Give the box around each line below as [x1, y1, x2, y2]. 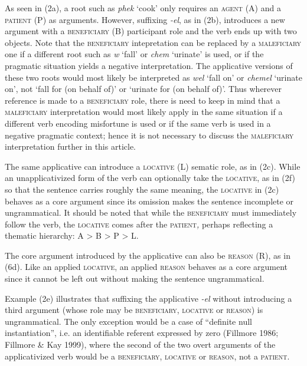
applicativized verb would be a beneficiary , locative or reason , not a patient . [5, 349, 290, 362]
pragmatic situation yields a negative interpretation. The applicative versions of [5, 59, 293, 71]
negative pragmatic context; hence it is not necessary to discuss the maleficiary [5, 128, 294, 141]
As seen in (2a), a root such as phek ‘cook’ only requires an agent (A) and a [5, 2, 281, 14]
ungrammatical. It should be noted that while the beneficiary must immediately [5, 206, 297, 219]
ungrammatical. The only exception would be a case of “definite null [5, 315, 252, 327]
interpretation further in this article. [5, 140, 136, 153]
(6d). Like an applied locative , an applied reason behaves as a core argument [5, 261, 288, 273]
